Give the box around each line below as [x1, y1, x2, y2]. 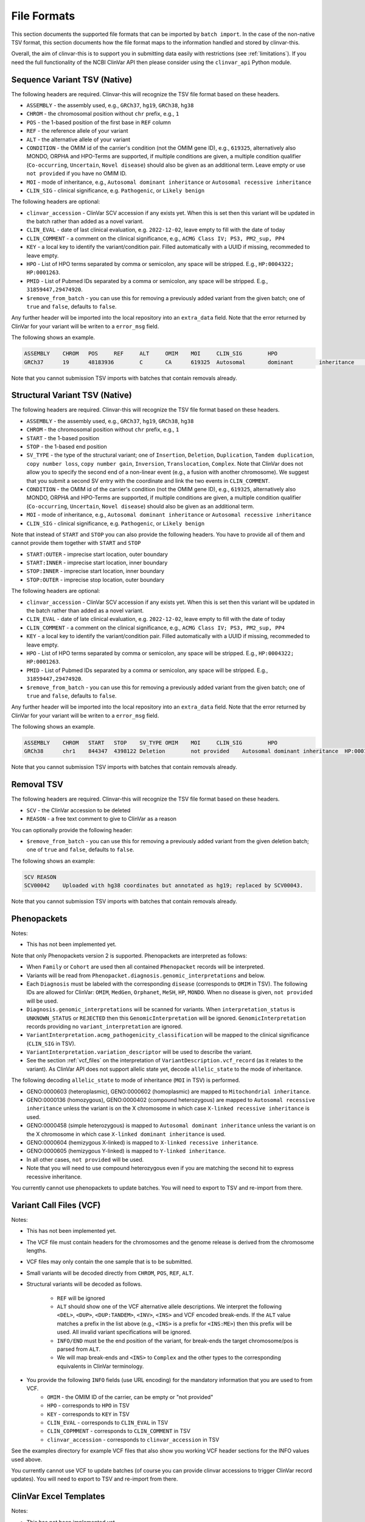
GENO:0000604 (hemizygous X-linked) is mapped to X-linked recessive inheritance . [26, 1138, 259, 1146]
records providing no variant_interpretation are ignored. [26, 1023, 182, 1030]
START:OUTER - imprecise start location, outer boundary [26, 550, 169, 558]
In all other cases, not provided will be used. [26, 1156, 144, 1163]
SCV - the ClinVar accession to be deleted [26, 807, 131, 814]
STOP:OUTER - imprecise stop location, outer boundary [26, 576, 164, 583]
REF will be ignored [57, 1294, 105, 1302]
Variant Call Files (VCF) [11, 1200, 101, 1210]
